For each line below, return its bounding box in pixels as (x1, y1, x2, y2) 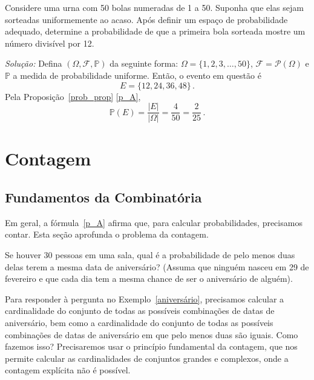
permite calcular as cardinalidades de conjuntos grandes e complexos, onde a (5, 352, 289, 364)
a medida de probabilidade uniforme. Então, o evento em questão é (13, 68, 261, 81)
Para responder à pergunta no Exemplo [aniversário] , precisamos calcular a (5, 292, 284, 305)
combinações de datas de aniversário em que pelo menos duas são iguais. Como (5, 328, 298, 341)
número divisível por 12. (5, 36, 94, 49)
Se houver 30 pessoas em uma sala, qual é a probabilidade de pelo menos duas (5, 248, 295, 261)
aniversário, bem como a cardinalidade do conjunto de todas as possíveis (5, 316, 273, 328)
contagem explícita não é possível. (5, 364, 131, 376)
